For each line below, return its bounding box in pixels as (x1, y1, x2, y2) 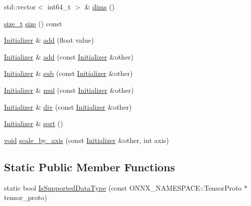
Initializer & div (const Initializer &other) (4, 101, 132, 112)
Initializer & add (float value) (4, 35, 94, 45)
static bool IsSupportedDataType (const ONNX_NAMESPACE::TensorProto (4, 182, 242, 193)
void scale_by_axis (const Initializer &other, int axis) (4, 135, 169, 145)
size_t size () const (4, 18, 62, 28)
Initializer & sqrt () (4, 118, 63, 129)
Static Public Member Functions (4, 159, 175, 174)
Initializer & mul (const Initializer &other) (4, 84, 134, 95)
